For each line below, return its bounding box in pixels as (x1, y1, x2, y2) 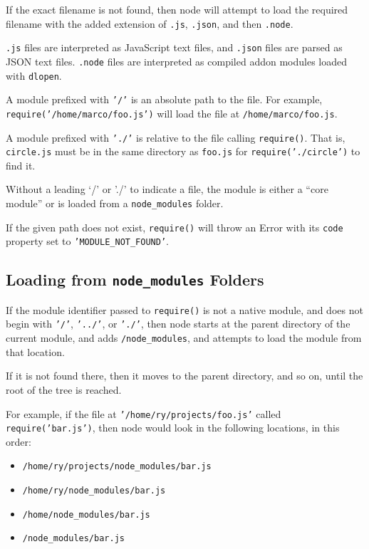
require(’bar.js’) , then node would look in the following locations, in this (6, 420, 340, 435)
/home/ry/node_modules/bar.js (22, 486, 166, 496)
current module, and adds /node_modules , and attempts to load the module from (6, 330, 362, 345)
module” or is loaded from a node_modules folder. (6, 196, 224, 211)
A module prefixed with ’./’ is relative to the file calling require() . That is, (6, 130, 345, 145)
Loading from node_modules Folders (6, 268, 264, 291)
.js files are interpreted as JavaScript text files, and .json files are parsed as (6, 40, 343, 55)
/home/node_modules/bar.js (22, 509, 150, 520)
